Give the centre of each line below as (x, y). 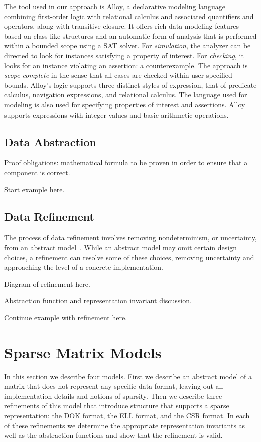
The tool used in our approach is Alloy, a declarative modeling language (115, 6)
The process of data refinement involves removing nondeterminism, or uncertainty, (130, 237)
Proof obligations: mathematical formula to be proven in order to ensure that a (126, 162)
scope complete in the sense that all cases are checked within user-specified (118, 75)
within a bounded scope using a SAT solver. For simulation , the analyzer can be (127, 45)
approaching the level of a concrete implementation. (84, 267)
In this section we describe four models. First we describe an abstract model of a (128, 376)
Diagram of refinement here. (47, 284)
